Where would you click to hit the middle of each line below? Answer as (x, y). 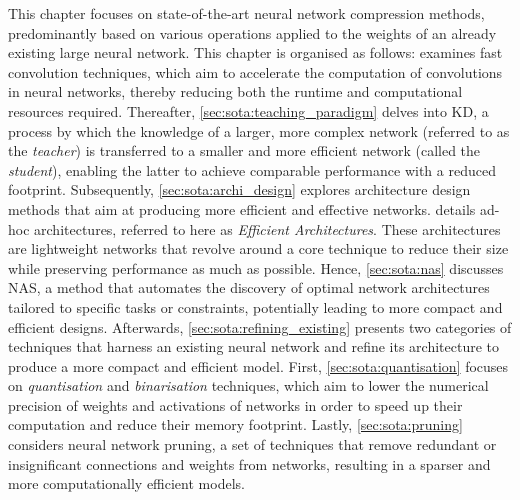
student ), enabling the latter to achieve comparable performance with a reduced (252, 169)
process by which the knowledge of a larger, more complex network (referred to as (259, 130)
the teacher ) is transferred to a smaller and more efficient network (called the (244, 150)
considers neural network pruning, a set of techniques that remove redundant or (252, 444)
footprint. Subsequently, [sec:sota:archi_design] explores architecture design (239, 189)
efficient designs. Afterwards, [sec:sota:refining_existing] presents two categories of (260, 326)
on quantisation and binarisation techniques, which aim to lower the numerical (248, 385)
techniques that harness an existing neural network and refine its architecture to (254, 346)
